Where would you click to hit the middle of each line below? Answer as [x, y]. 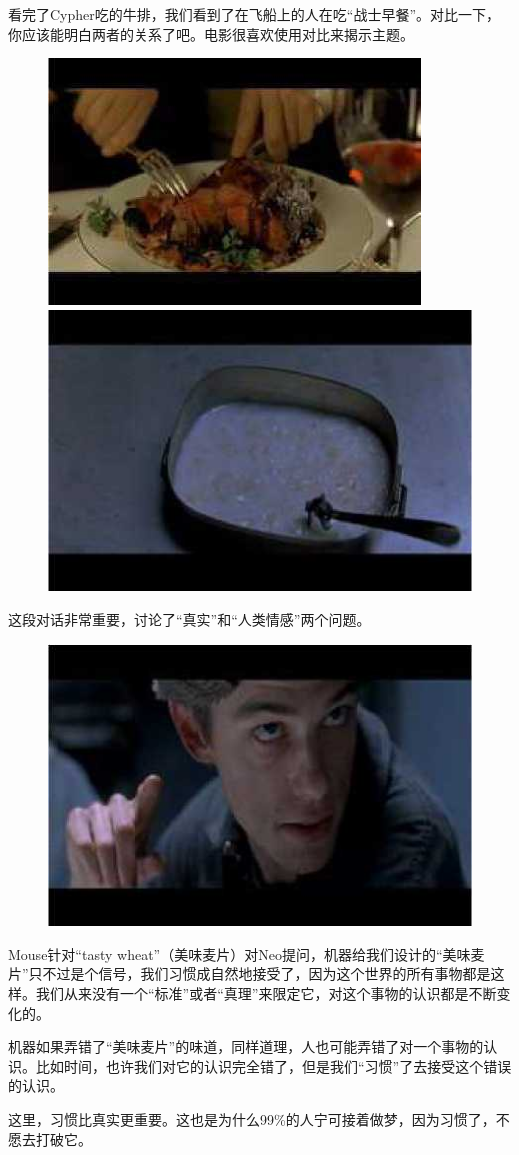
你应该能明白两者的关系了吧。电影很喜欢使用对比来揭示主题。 [211, 33]
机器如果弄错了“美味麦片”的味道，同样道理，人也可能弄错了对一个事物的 [246, 1046]
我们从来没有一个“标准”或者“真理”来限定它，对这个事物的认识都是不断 [266, 993]
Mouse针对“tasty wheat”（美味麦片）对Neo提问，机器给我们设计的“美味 [239, 953]
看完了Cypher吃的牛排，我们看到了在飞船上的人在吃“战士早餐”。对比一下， [254, 14]
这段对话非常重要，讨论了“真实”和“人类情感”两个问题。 [189, 619]
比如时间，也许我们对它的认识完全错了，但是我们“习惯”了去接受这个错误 [273, 1065]
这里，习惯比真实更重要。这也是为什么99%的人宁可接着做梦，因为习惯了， [252, 1119]
